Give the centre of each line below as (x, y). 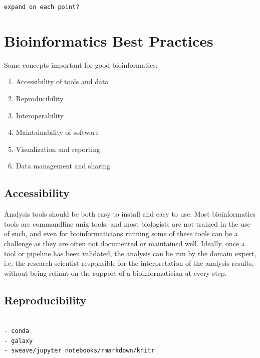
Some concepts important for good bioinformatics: (81, 64)
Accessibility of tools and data (62, 81)
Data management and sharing (63, 166)
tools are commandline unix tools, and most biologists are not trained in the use (127, 223)
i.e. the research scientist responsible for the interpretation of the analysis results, (129, 263)
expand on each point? (42, 7)
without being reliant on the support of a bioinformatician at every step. (115, 273)
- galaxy (19, 341)
